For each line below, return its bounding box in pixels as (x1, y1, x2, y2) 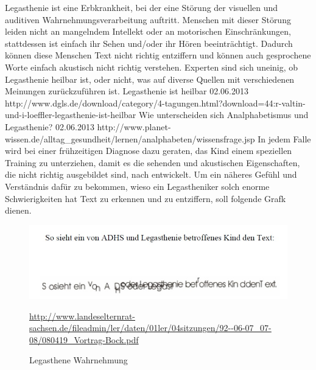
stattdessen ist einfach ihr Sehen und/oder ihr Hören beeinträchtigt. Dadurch (5, 37, 293, 49)
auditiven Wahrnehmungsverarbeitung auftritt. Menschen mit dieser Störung (5, 13, 291, 26)
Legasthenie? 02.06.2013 (5, 120, 94, 133)
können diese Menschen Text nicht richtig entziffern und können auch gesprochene (5, 49, 311, 61)
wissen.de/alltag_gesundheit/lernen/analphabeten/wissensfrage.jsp (5, 132, 255, 145)
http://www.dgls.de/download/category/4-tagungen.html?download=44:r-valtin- (5, 96, 306, 109)
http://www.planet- (97, 120, 171, 133)
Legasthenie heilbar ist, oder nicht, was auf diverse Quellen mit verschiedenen (5, 72, 295, 85)
